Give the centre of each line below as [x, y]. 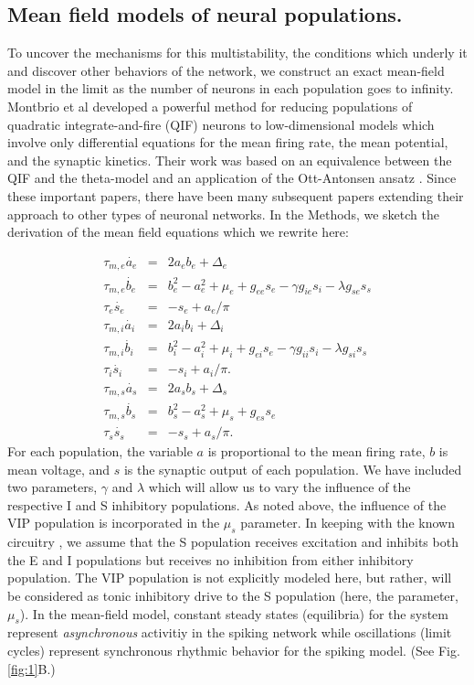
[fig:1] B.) [32, 668]
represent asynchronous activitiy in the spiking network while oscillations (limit [230, 632]
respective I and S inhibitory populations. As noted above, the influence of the [227, 504]
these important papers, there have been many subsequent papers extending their [236, 195]
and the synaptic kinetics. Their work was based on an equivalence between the [230, 160]
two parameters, [53, 487]
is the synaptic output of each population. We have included [293, 469]
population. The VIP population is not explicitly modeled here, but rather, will [230, 578]
